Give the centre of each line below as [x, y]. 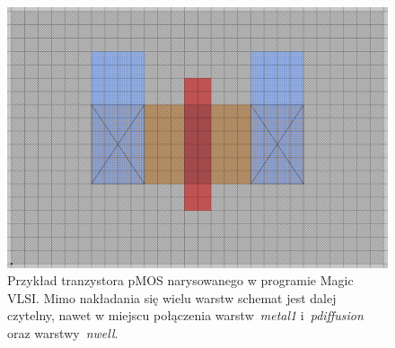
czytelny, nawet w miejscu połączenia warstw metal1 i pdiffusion [185, 315]
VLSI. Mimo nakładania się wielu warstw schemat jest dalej [172, 297]
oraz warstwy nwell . [63, 333]
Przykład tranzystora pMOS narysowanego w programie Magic [180, 280]
